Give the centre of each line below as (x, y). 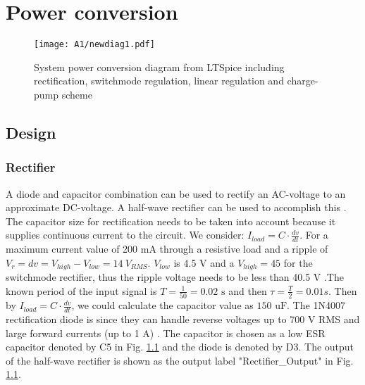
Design (31, 132)
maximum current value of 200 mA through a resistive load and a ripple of (167, 249)
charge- (303, 81)
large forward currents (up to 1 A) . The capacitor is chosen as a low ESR (166, 333)
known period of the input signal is (81, 290)
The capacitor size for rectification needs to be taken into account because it (171, 221)
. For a (314, 235)
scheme (77, 94)
